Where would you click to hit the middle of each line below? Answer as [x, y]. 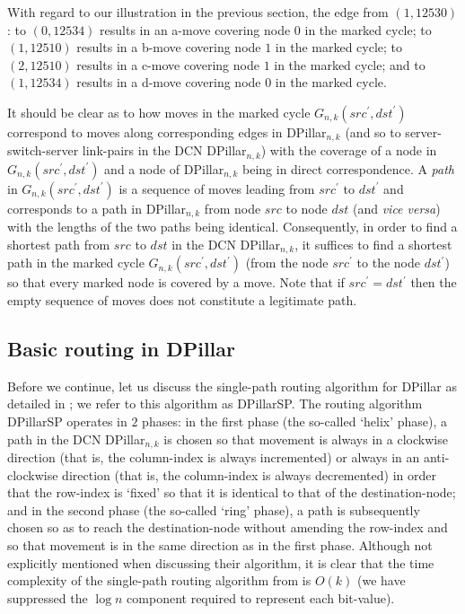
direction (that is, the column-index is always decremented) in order [249, 474]
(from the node [287, 263]
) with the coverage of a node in [349, 150]
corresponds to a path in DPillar [97, 208]
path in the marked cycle [76, 263]
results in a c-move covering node [168, 64]
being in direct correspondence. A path [348, 168]
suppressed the [48, 597]
